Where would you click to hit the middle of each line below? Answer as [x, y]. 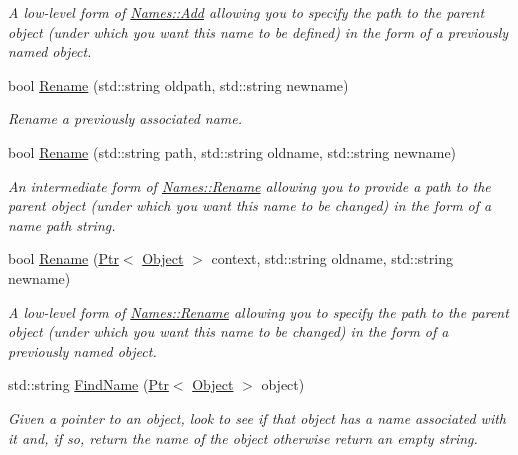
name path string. [62, 224]
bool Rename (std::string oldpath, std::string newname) [178, 84]
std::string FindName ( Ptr [88, 384]
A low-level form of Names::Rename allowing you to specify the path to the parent [258, 311]
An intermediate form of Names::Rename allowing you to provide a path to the [249, 185]
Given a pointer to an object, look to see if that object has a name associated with [257, 417]
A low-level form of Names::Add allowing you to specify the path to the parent [246, 12]
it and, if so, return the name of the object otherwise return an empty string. [243, 437]
